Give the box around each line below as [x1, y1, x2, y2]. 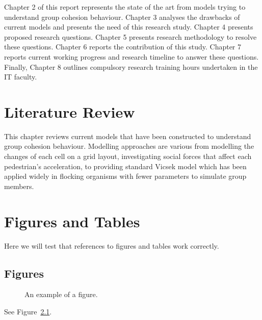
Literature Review [4, 101, 135, 122]
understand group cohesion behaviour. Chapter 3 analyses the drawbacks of [4, 11, 240, 22]
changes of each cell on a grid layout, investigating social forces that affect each [4, 151, 252, 162]
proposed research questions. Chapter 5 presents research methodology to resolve [4, 31, 257, 42]
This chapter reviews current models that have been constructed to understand [4, 130, 251, 141]
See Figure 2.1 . [4, 306, 52, 316]
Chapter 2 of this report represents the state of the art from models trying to [4, 2, 246, 12]
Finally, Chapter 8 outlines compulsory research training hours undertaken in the [4, 61, 258, 72]
